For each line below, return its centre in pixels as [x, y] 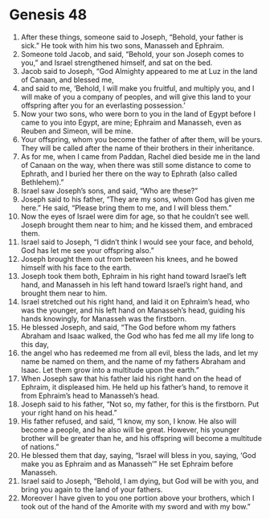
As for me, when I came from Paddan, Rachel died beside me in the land [140, 156]
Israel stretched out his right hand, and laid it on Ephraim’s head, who [135, 301]
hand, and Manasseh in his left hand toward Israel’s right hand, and [132, 284]
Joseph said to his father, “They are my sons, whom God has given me [138, 199]
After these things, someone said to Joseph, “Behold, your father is [132, 37]
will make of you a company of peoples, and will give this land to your [136, 96]
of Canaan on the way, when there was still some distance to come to [136, 165]
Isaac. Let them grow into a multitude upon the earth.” [110, 370]
